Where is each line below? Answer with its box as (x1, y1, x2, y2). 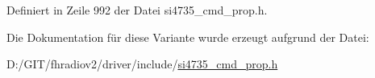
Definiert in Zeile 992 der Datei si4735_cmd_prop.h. (6, 2, 268, 18)
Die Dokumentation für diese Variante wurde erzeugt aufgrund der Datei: (6, 28, 369, 45)
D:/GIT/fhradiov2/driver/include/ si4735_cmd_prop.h (6, 55, 278, 72)
